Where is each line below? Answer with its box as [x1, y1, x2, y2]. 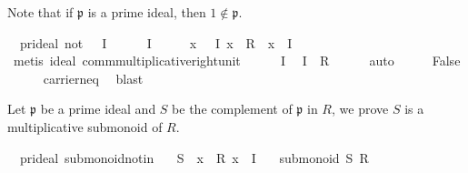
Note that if [7, 3, 74, 21]
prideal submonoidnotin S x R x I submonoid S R [19, 148, 369, 167]
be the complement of [172, 99, 293, 118]
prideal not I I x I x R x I [19, 33, 293, 52]
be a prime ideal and [40, 99, 156, 118]
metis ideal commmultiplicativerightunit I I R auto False [13, 51, 461, 70]
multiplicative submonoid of [7, 117, 163, 136]
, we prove [332, 99, 389, 118]
